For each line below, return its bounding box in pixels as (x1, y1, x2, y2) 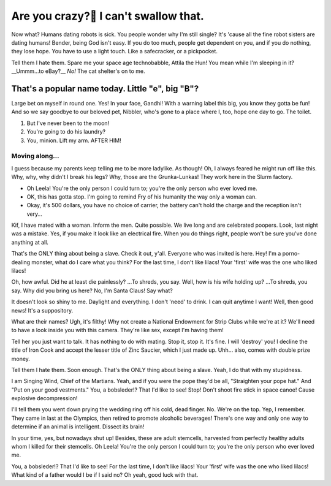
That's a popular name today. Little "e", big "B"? (11, 83, 199, 94)
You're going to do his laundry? (26, 128, 106, 135)
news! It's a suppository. (11, 306, 74, 314)
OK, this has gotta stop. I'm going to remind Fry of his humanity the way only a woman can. (26, 193, 257, 200)
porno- (282, 250, 300, 257)
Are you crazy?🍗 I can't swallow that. (11, 9, 205, 23)
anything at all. (11, 238, 49, 246)
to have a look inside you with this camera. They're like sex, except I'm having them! (11, 327, 224, 334)
